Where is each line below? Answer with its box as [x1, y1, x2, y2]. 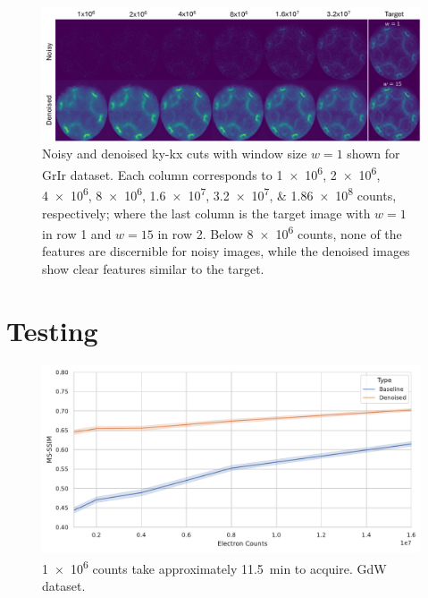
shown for [347, 144, 400, 163]
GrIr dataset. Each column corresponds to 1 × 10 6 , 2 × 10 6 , [42, 163, 381, 184]
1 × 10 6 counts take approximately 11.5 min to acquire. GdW [42, 556, 387, 577]
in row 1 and [42, 224, 112, 243]
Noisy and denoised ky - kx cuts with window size [42, 144, 307, 163]
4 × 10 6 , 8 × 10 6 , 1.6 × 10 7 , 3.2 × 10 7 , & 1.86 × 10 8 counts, [42, 184, 397, 204]
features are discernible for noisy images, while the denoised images [42, 242, 410, 261]
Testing [6, 312, 98, 348]
